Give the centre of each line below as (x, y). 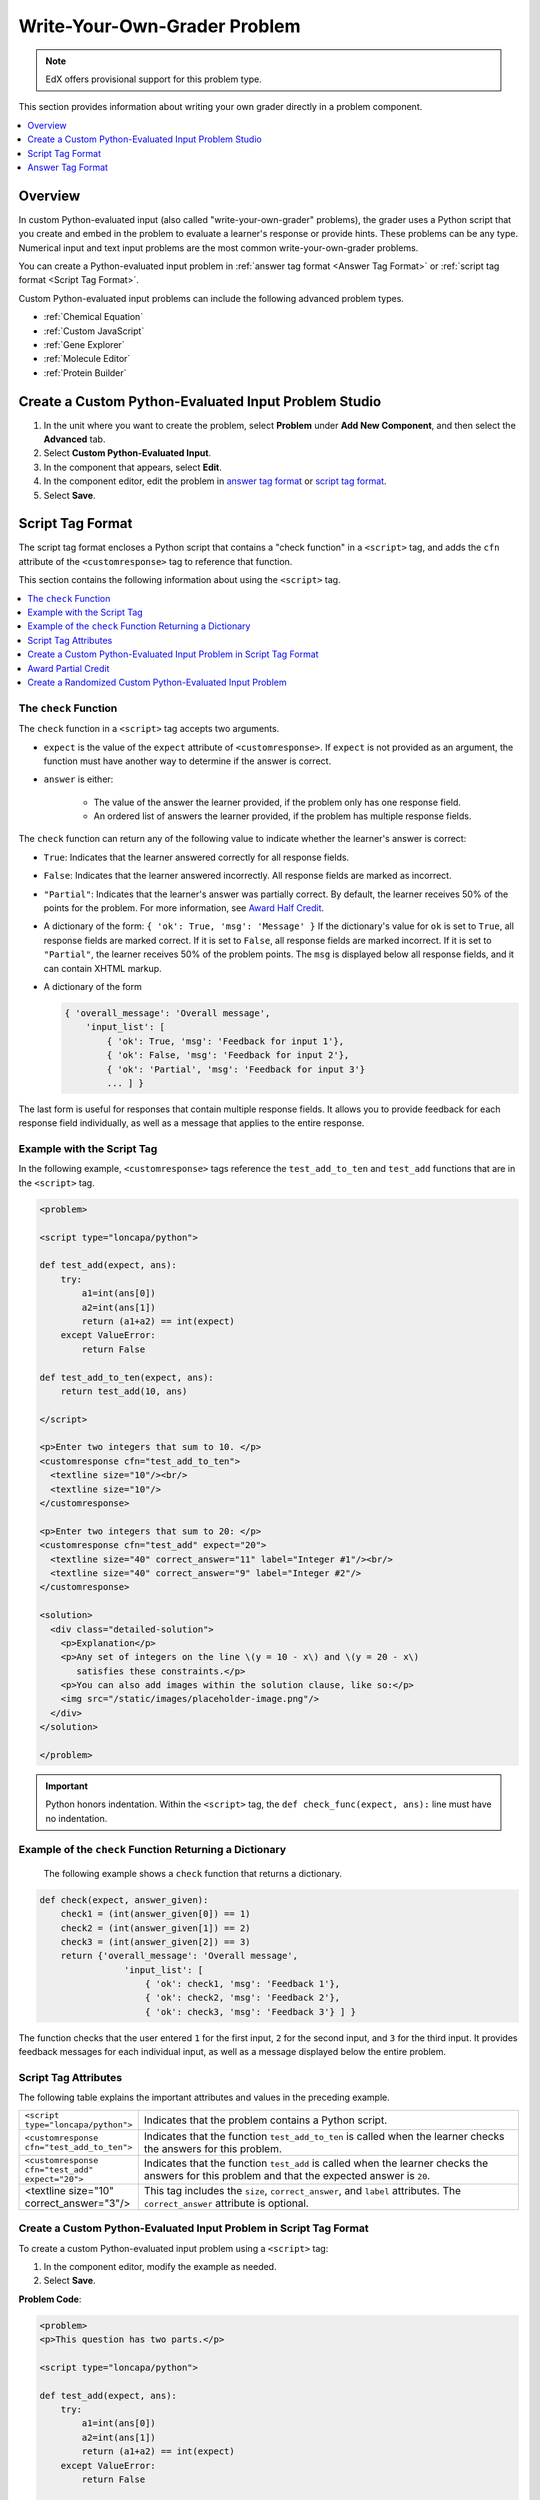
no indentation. (76, 1818)
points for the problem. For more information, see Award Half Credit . (184, 908)
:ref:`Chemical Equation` (93, 317)
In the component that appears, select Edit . (132, 467)
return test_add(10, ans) (124, 1391)
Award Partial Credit (68, 668)
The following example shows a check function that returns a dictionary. (193, 1873)
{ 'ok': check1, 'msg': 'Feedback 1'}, (243, 1984)
